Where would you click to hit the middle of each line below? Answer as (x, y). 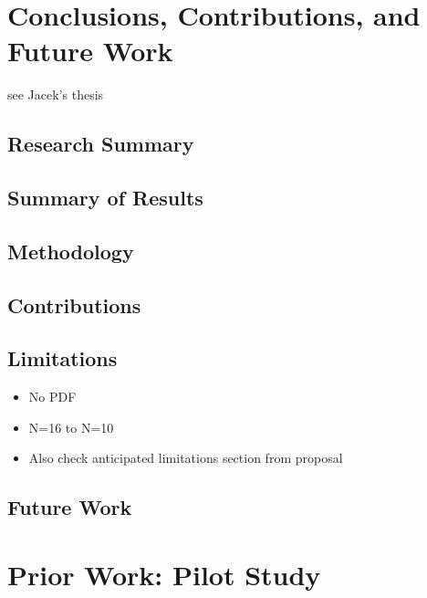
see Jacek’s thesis (56, 94)
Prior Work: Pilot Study (164, 574)
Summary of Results (105, 198)
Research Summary (101, 144)
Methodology (71, 251)
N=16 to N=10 (71, 427)
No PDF (52, 397)
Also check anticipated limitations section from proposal (186, 458)
